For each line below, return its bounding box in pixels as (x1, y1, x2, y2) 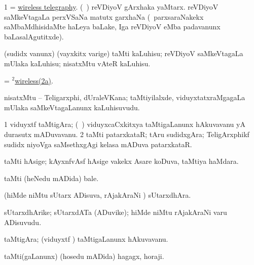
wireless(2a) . (15, 75, 53, 85)
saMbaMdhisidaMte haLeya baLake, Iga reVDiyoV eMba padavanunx (4, 21, 221, 32)
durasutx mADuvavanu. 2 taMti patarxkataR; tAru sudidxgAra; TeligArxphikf (4, 128, 249, 139)
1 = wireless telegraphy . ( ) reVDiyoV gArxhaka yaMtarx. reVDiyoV (4, 2, 219, 12)
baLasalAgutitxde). (4, 31, 64, 41)
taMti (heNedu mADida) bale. (4, 172, 99, 183)
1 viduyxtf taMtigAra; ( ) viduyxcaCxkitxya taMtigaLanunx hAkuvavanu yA (4, 119, 245, 129)
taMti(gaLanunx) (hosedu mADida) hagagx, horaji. (4, 250, 164, 261)
